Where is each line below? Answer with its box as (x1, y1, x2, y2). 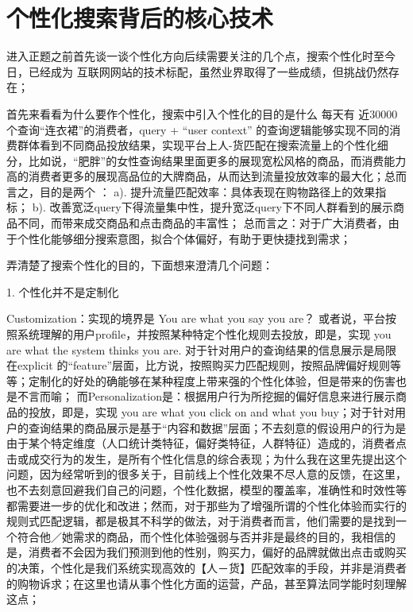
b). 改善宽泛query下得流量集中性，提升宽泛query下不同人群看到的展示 (32, 199, 393, 215)
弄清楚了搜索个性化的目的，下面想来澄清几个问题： (6, 257, 273, 273)
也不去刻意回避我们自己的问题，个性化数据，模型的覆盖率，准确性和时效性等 (6, 481, 407, 498)
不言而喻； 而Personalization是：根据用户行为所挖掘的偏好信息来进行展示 (17, 388, 396, 405)
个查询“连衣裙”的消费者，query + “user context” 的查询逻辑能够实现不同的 (6, 121, 390, 138)
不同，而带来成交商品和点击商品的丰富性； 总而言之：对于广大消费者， (17, 215, 388, 231)
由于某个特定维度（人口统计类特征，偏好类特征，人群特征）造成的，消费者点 (6, 435, 407, 451)
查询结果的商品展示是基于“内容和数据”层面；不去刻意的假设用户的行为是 (28, 419, 407, 436)
